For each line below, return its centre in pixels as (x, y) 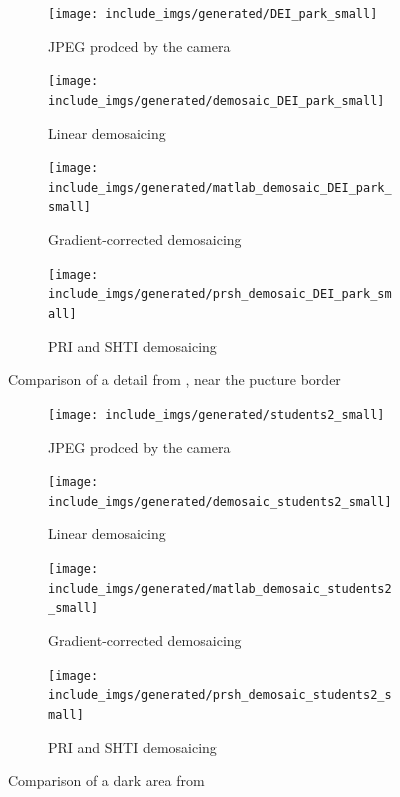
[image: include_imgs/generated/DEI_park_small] (213, 14)
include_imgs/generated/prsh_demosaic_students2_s (220, 695)
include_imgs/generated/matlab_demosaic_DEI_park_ (220, 187)
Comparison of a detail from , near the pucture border (174, 379)
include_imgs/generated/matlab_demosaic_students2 (220, 588)
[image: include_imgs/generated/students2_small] (216, 414)
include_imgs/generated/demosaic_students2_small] (220, 501)
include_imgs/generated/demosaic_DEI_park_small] (216, 100)
